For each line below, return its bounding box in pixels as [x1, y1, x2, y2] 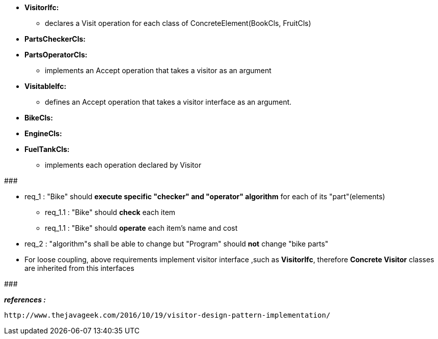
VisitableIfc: [24, 82, 67, 90]
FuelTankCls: [24, 145, 70, 153]
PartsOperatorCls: [24, 50, 88, 59]
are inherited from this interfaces [24, 264, 134, 272]
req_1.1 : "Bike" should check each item [45, 208, 176, 217]
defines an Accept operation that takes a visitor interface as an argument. [45, 98, 292, 106]
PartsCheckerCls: [24, 35, 86, 43]
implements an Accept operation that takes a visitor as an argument [45, 66, 271, 75]
